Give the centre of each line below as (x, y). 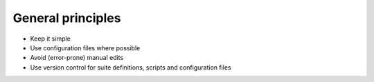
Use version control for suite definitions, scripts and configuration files (131, 67)
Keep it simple (50, 39)
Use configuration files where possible (85, 48)
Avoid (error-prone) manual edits (77, 58)
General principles (67, 18)
